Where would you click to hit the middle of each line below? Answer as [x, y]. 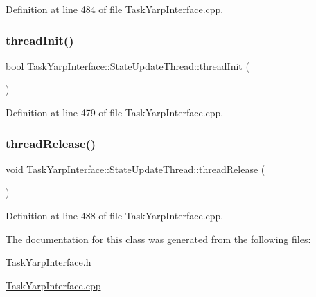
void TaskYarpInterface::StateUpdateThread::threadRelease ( [135, 169]
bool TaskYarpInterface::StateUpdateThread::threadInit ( [128, 65]
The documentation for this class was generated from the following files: [158, 238]
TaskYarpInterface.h [49, 262]
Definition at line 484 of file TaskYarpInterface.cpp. [115, 9]
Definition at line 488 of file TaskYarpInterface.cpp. [115, 215]
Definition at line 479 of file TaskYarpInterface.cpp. [115, 112]
